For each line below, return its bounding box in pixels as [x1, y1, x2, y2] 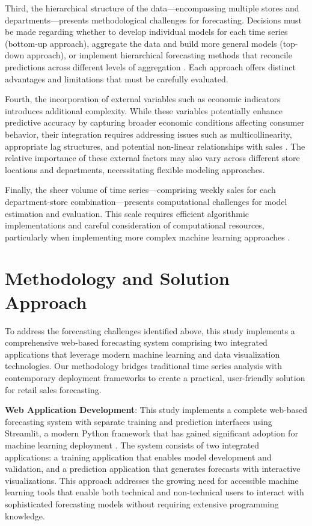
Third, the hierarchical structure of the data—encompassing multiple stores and [5, 2, 299, 14]
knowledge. [5, 509, 45, 522]
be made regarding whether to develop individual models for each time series [5, 25, 288, 38]
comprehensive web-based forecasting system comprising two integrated [5, 336, 268, 349]
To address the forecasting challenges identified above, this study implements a [5, 324, 295, 337]
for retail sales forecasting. [5, 383, 102, 396]
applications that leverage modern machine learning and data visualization [5, 347, 280, 360]
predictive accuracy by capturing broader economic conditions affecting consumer [5, 116, 305, 129]
